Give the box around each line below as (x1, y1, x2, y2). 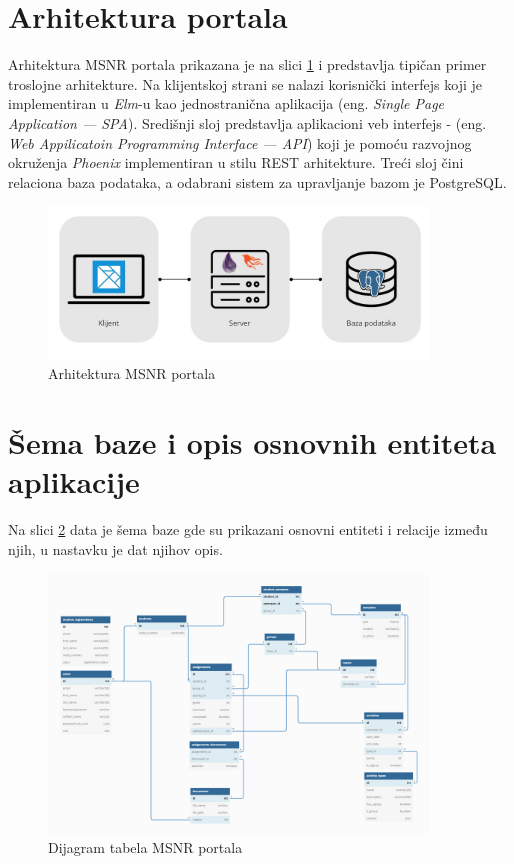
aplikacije (8, 461, 140, 502)
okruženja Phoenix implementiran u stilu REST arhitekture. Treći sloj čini (8, 152, 464, 173)
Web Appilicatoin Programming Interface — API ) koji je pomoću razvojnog (8, 132, 472, 153)
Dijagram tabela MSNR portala (48, 837, 243, 858)
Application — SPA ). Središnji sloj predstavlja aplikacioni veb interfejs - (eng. (8, 112, 487, 133)
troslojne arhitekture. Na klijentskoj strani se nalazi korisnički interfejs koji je (8, 73, 483, 94)
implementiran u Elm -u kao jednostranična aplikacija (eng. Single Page (8, 93, 445, 114)
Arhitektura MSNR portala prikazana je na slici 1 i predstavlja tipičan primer (8, 54, 487, 75)
